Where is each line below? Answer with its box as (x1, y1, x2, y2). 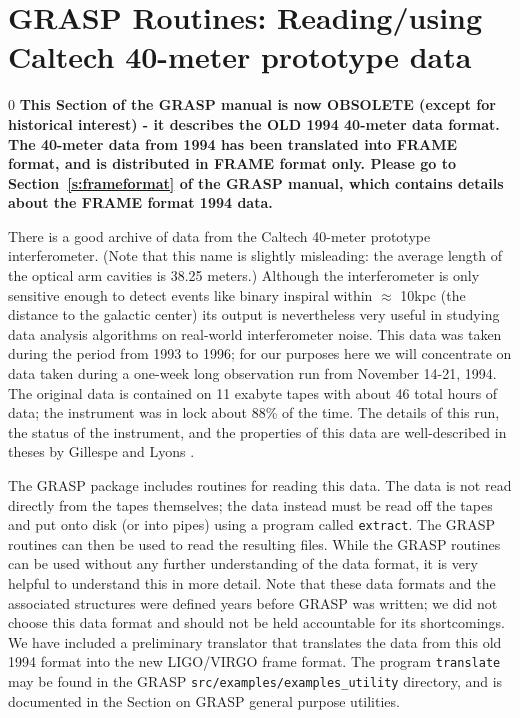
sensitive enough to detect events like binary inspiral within (8, 284, 373, 305)
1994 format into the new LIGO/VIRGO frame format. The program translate (8, 651, 501, 672)
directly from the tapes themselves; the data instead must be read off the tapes (8, 494, 493, 515)
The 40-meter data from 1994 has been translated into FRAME (8, 133, 458, 154)
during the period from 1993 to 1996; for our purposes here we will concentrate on (8, 343, 512, 364)
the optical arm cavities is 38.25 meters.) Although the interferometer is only (8, 265, 480, 286)
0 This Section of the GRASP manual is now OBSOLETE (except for (8, 94, 496, 115)
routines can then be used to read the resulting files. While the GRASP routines (8, 533, 501, 554)
